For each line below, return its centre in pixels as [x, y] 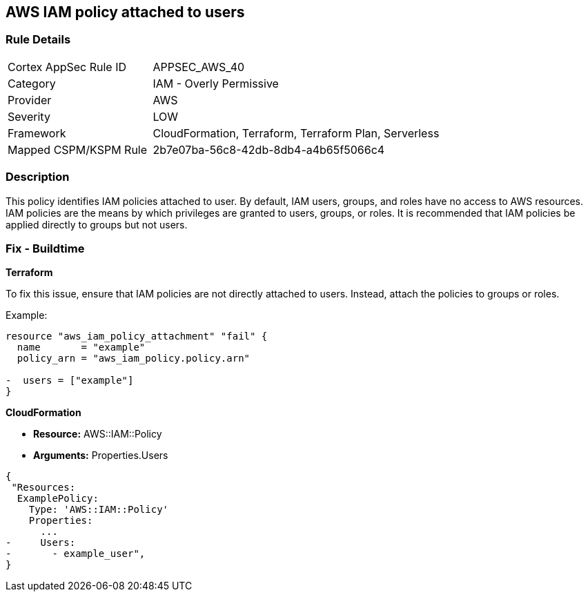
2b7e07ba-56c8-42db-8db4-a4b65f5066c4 [269, 149]
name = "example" [81, 348]
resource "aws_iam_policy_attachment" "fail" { [137, 336]
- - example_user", [76, 554]
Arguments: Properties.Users [101, 456]
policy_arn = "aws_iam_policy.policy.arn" [134, 359]
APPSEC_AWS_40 [199, 67]
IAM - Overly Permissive [216, 83]
